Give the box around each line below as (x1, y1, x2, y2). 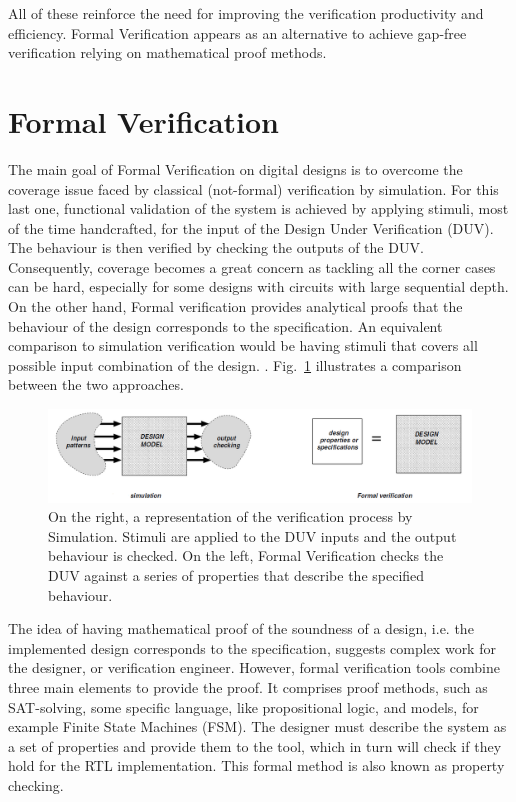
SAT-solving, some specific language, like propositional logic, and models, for (8, 696, 479, 717)
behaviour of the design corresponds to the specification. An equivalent (8, 315, 443, 336)
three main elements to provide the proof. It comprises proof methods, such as (8, 676, 488, 697)
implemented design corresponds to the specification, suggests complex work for (8, 637, 496, 658)
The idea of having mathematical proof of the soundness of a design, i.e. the (8, 618, 474, 639)
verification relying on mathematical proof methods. (8, 42, 327, 63)
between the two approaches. (8, 374, 184, 395)
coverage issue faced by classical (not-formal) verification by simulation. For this (8, 178, 499, 199)
